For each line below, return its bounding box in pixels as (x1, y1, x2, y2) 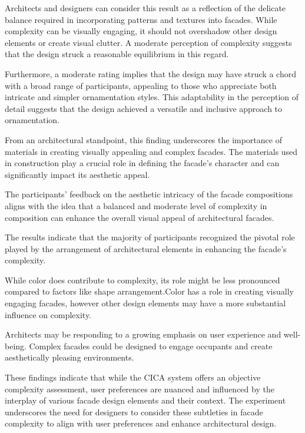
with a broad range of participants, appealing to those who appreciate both (5, 79, 277, 91)
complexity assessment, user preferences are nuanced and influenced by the (5, 382, 274, 395)
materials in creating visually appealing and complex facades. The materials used (5, 145, 298, 157)
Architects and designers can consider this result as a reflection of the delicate (5, 2, 286, 14)
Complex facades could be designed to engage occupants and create (29, 339, 273, 352)
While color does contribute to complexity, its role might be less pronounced (5, 273, 280, 286)
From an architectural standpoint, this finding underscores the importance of (5, 133, 282, 146)
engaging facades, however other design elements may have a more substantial (5, 297, 286, 309)
